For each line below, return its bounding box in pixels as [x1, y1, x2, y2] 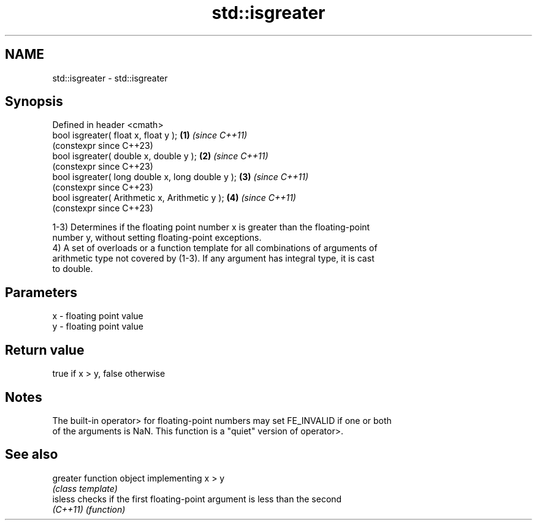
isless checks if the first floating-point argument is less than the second [52, 493, 342, 504]
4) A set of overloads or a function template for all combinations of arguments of [52, 243, 378, 254]
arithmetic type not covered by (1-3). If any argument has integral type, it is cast [52, 253, 375, 264]
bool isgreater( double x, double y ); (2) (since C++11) [52, 151, 268, 162]
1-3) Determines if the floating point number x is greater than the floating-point [52, 222, 370, 233]
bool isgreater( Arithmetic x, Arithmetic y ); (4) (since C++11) [52, 192, 296, 203]
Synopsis [5, 94, 63, 110]
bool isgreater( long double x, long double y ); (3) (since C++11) [52, 172, 308, 183]
